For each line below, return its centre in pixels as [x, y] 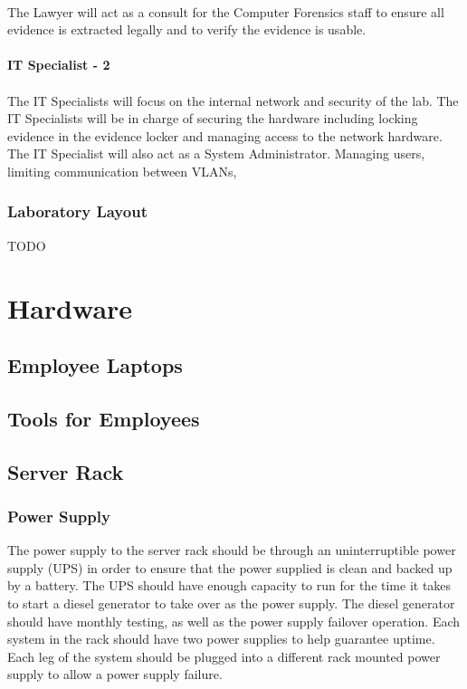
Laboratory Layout [77, 211]
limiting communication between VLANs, [122, 171]
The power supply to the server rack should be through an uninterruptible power [232, 550]
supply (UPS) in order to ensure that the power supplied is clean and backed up [230, 567]
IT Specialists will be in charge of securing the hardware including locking [213, 118]
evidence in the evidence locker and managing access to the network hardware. [225, 135]
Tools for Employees [104, 418]
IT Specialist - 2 [59, 65]
